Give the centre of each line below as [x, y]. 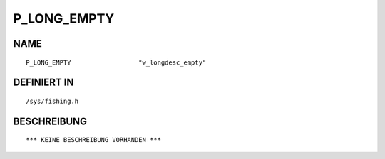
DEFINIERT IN [43, 83]
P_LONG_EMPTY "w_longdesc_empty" [116, 62]
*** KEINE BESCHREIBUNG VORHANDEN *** [94, 140]
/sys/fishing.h [52, 101]
